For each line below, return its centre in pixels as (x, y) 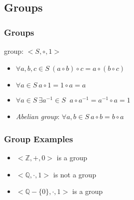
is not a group (75, 174)
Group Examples (38, 138)
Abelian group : (37, 116)
